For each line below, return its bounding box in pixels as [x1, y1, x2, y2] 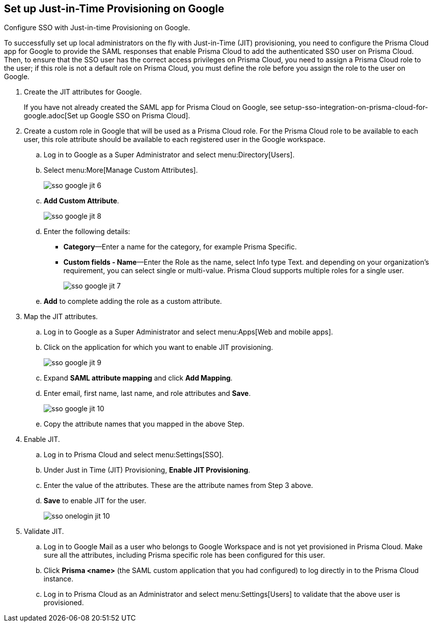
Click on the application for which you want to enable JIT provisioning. [44, 343, 273, 352]
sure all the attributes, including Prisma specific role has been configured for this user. [44, 551, 325, 560]
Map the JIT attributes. [24, 312, 98, 321]
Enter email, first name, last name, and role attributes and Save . [44, 389, 251, 398]
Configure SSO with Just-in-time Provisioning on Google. [4, 23, 190, 32]
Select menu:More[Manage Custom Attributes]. [44, 166, 198, 175]
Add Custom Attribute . [44, 196, 119, 205]
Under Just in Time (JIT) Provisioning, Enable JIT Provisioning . [44, 466, 250, 475]
